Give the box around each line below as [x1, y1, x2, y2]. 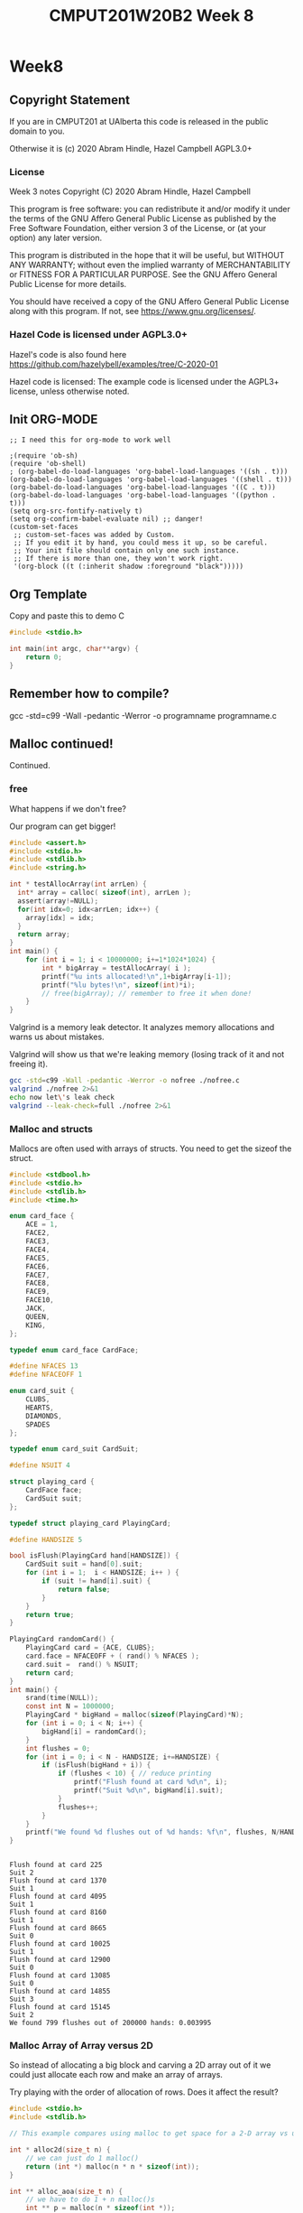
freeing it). [9, 1058, 48, 1070]
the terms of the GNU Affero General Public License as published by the [9, 213, 277, 224]
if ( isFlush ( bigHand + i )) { [41, 1761, 151, 1770]
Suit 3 [9, 1994, 34, 2004]
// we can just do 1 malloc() [25, 2153, 140, 2162]
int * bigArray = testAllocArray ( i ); [41, 963, 192, 972]
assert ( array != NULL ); [17, 896, 99, 906]
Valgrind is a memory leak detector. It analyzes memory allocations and [9, 1022, 275, 1033]
